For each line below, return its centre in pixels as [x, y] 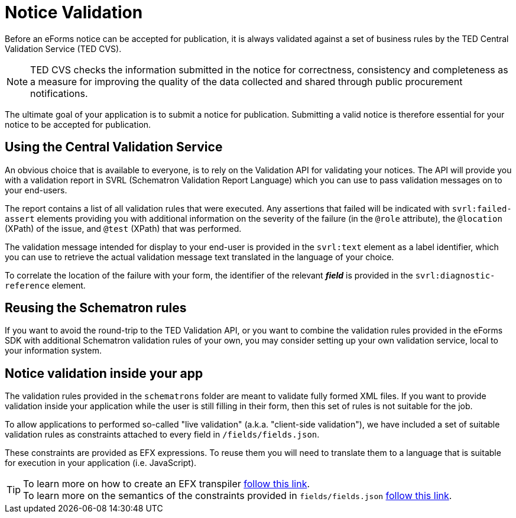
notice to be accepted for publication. [78, 124]
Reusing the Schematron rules [96, 308]
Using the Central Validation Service [114, 147]
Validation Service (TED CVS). [63, 48]
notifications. [59, 93]
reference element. [45, 285]
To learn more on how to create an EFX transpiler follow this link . [167, 484]
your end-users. [36, 190]
